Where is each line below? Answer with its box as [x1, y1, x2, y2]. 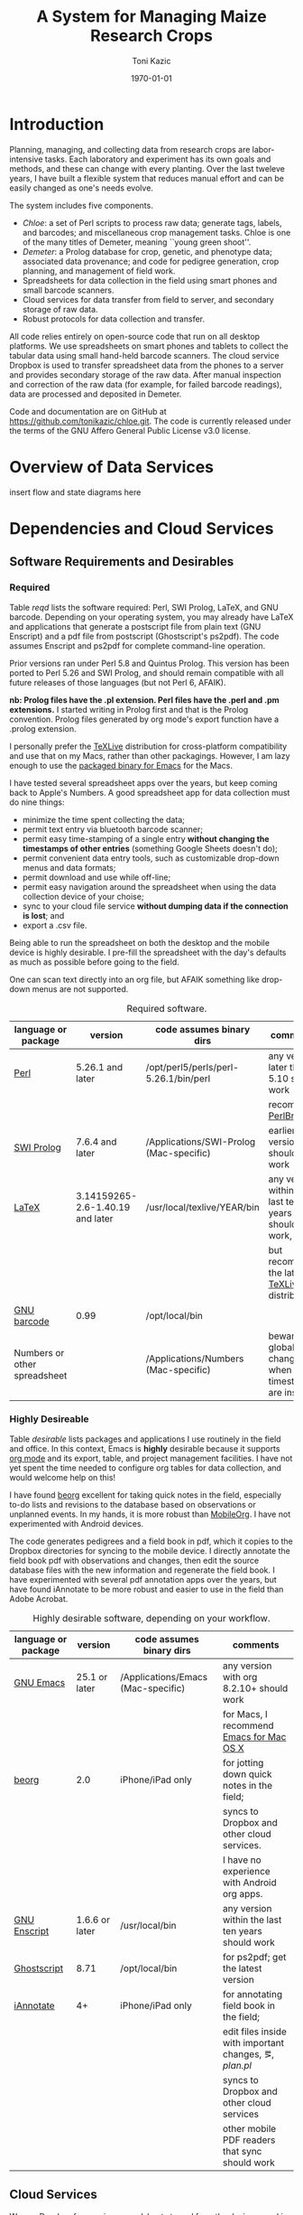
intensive [9, 154, 43, 164]
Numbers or [14, 1346, 65, 1359]
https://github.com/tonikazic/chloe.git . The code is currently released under [9, 416, 291, 426]
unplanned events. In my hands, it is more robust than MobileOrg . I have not [9, 1509, 291, 1519]
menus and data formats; [22, 862, 116, 873]
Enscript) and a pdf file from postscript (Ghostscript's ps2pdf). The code [9, 631, 280, 641]
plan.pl [222, 2059, 252, 2071]
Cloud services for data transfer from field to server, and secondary [22, 294, 275, 304]
